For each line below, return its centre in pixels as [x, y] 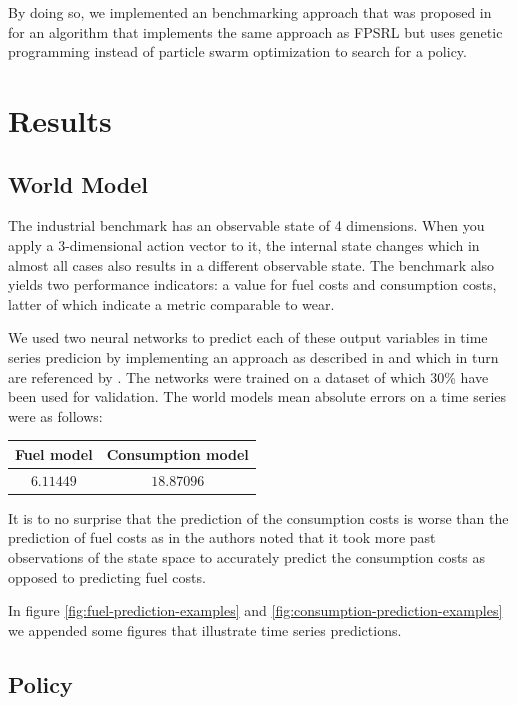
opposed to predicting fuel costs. [107, 576]
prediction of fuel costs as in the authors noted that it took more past [222, 537]
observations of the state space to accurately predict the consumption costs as [247, 556]
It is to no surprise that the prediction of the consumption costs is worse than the [258, 517]
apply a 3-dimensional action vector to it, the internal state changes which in [244, 244]
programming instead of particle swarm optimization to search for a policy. [237, 51]
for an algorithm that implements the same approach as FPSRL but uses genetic [255, 31]
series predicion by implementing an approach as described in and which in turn [253, 356]
